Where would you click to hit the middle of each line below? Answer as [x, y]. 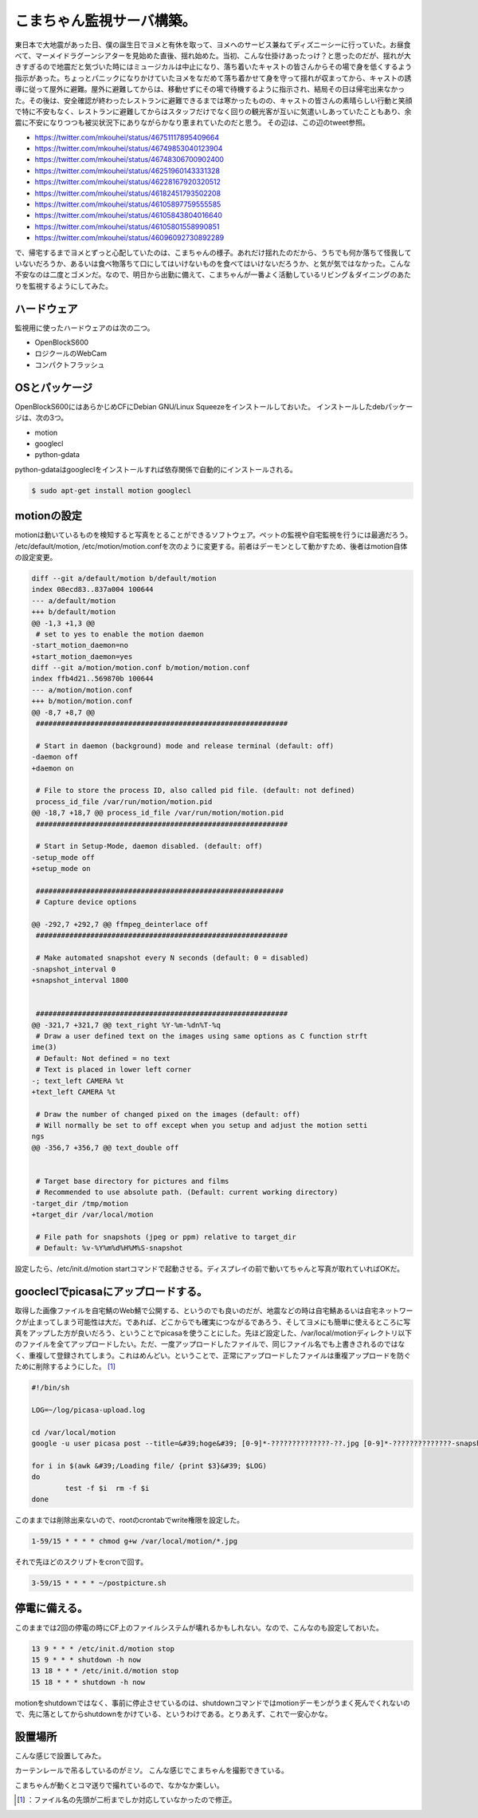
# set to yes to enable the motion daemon [120, 634]
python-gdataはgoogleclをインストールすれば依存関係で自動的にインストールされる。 [156, 469]
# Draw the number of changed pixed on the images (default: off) [168, 1114]
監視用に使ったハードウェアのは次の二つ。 [84, 328]
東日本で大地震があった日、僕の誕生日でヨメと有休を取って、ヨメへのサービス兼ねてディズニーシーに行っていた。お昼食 [213, 45]
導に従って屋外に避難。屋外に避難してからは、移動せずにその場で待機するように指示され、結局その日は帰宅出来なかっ [210, 89]
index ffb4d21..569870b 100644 [93, 679]
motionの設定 [49, 516]
